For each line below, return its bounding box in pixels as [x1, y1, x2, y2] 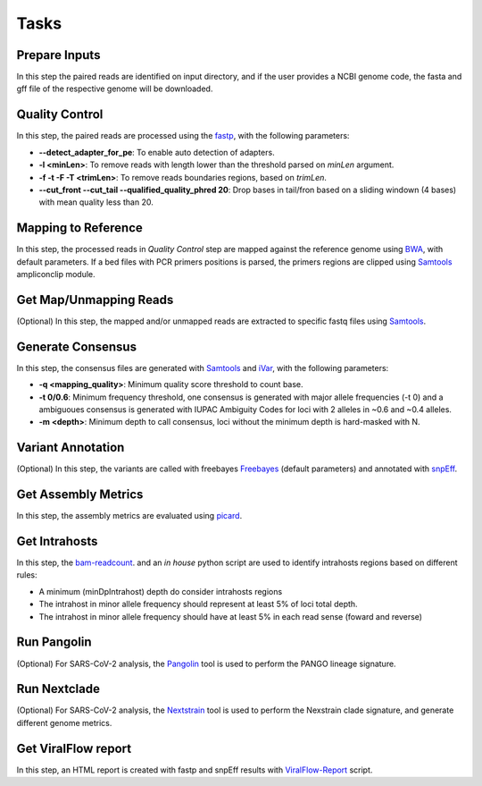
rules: [16, 570, 37, 580]
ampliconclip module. [16, 269, 96, 279]
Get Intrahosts [16, 534, 98, 549]
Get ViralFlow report [16, 740, 132, 756]
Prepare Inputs [16, 47, 101, 63]
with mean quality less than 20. [38, 197, 154, 207]
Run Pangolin [16, 635, 93, 650]
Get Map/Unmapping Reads [16, 292, 174, 308]
